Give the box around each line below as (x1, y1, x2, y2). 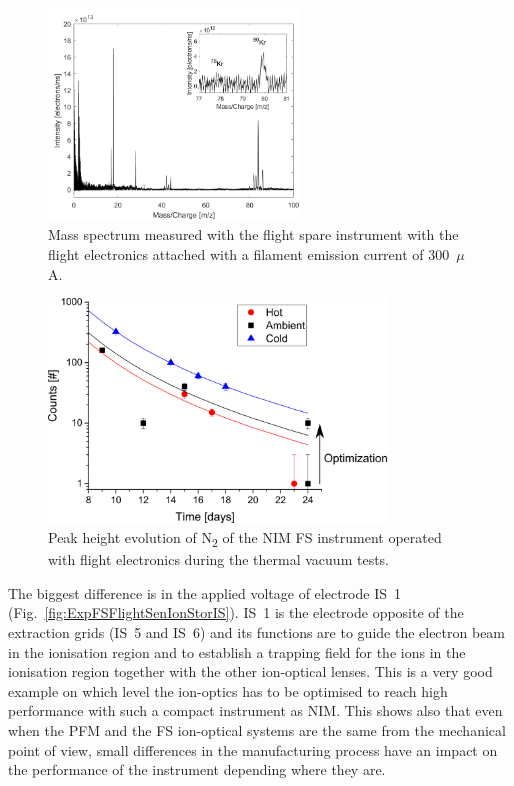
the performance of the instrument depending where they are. (8, 759, 386, 780)
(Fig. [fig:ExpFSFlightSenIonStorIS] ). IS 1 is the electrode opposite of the (8, 602, 464, 623)
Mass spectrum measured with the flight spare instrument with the (48, 224, 459, 245)
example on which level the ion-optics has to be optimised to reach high (8, 680, 448, 701)
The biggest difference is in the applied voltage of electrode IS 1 (8, 582, 401, 603)
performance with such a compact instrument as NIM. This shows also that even (8, 700, 503, 721)
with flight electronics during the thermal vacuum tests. (48, 549, 390, 570)
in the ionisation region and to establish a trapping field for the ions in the (8, 641, 466, 662)
